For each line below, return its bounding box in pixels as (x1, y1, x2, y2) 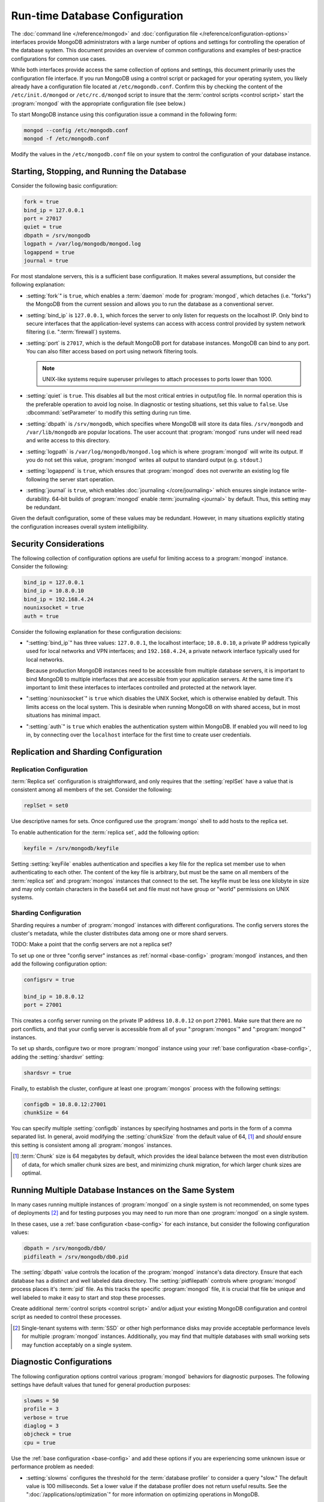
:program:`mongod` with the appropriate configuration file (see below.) (11, 100, 186, 107)
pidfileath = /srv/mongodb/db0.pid (23, 1253, 128, 1260)
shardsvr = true (23, 1069, 72, 1076)
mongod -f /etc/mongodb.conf (23, 135, 110, 142)
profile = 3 (23, 1406, 59, 1412)
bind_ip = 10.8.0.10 (23, 588, 84, 594)
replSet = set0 (23, 802, 68, 809)
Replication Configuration (11, 765, 88, 773)
